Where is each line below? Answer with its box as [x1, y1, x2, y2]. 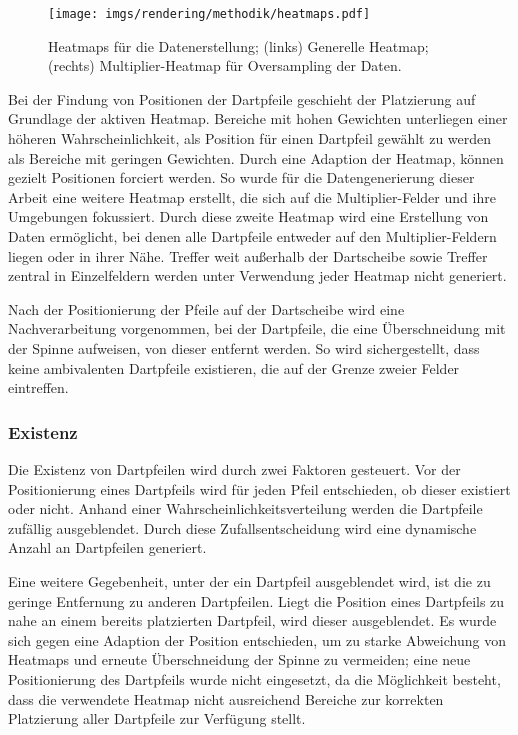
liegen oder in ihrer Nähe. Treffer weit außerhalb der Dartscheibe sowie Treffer [8, 245, 488, 266]
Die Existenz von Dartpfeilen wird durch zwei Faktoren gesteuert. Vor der [8, 458, 461, 479]
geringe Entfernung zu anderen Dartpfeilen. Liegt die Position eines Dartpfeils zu [8, 590, 505, 611]
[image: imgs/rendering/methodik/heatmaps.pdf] [48, 7, 371, 21]
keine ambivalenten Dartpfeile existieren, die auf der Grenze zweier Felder [8, 357, 460, 378]
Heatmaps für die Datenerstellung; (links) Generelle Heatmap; [48, 35, 429, 56]
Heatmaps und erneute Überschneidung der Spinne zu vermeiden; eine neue [8, 649, 471, 670]
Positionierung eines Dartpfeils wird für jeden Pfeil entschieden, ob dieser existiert [8, 478, 511, 499]
